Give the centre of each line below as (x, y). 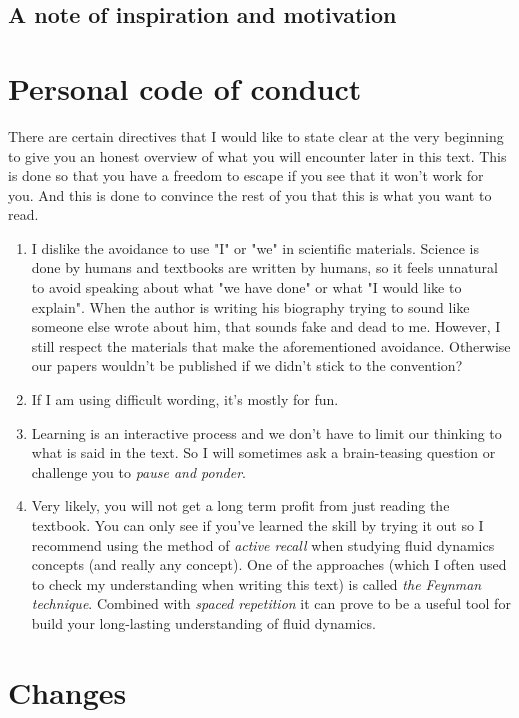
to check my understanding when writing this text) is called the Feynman (256, 583)
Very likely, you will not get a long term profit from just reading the (240, 505)
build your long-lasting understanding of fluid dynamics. (203, 622)
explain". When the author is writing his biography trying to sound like (250, 306)
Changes (67, 691)
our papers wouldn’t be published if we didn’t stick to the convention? (247, 365)
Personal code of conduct (185, 87)
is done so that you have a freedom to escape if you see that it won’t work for (246, 175)
